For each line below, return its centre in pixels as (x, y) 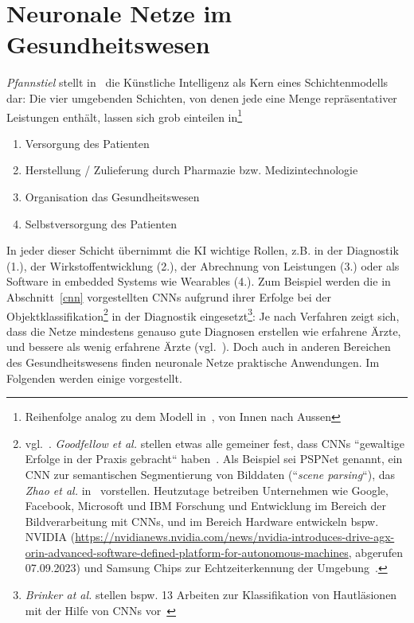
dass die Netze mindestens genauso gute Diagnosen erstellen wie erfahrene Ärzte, (204, 331)
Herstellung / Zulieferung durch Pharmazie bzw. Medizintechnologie (191, 170)
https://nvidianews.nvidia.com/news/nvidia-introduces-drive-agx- (235, 537)
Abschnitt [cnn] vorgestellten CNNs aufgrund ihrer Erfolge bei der (169, 296)
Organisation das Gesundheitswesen (112, 196)
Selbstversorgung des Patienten (101, 223)
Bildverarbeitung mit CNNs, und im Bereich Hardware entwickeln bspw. (202, 521)
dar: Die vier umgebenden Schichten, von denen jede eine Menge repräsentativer (202, 97)
